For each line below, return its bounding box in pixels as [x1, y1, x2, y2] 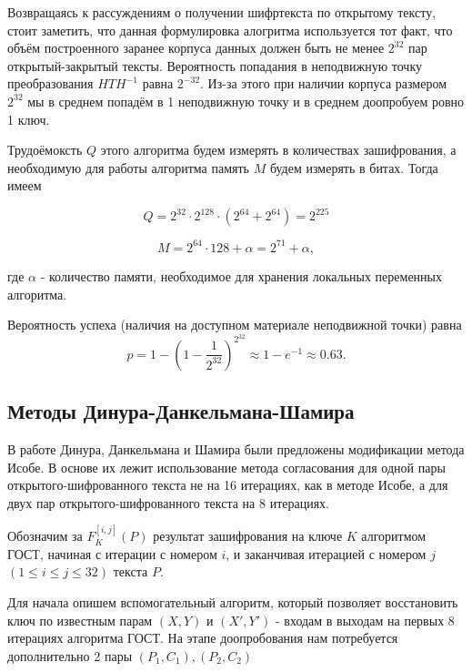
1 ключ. [7, 109, 50, 128]
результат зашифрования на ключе [153, 526, 343, 545]
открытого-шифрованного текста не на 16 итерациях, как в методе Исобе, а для [7, 475, 448, 494]
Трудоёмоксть [7, 140, 83, 159]
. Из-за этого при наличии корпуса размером [200, 74, 447, 93]
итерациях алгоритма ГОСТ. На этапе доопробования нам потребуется [7, 628, 398, 647]
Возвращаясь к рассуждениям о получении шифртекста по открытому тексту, [7, 3, 437, 21]
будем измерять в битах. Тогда [269, 158, 438, 177]
